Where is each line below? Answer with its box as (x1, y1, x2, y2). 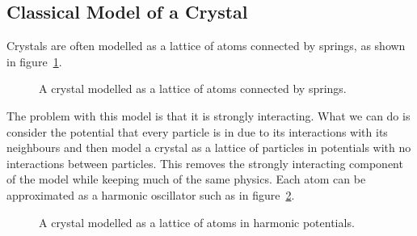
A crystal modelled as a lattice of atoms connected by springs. (39, 80, 347, 97)
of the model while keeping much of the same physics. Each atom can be (6, 171, 366, 188)
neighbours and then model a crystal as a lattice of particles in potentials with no (6, 139, 411, 156)
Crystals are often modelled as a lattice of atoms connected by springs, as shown (6, 37, 406, 54)
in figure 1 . (6, 53, 62, 70)
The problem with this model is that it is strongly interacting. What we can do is (6, 107, 411, 124)
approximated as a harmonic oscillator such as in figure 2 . (6, 186, 295, 203)
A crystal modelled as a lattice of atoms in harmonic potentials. (39, 213, 355, 230)
